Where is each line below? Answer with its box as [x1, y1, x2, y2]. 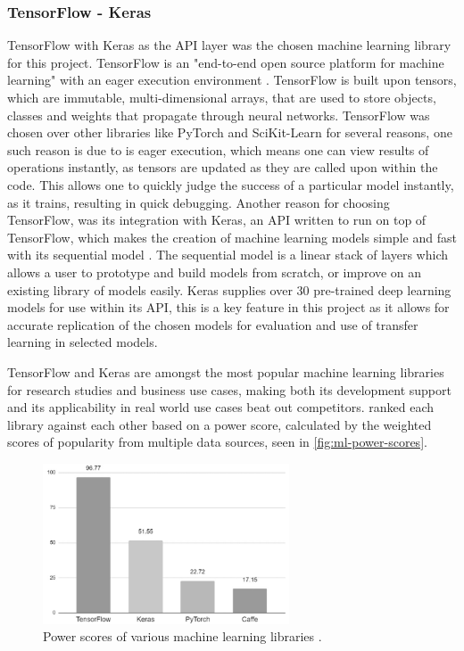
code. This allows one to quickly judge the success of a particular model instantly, [7, 175, 454, 194]
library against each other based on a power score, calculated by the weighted [7, 415, 432, 433]
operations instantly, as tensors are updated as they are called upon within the [7, 158, 438, 177]
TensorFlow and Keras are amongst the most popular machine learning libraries [7, 362, 444, 381]
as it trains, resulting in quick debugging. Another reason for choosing [7, 193, 390, 211]
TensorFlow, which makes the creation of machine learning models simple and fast [7, 227, 457, 246]
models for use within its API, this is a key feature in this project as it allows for [7, 298, 450, 317]
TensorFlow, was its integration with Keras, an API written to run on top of [7, 210, 427, 229]
